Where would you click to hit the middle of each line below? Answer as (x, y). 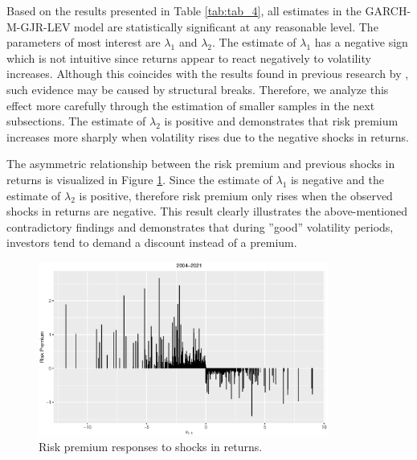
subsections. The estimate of (76, 121)
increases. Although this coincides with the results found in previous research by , (208, 74)
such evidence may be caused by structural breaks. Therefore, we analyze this (198, 89)
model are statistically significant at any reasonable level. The (226, 26)
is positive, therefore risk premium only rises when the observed (236, 195)
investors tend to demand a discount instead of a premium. (152, 242)
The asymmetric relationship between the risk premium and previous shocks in (201, 164)
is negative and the (337, 179)
